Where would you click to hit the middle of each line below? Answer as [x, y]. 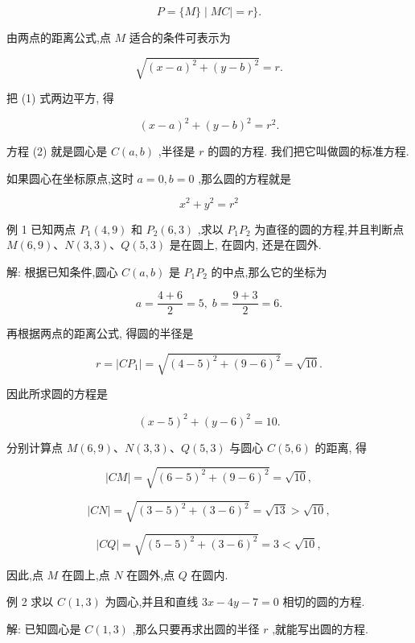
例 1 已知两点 [41, 228]
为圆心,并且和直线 [152, 602]
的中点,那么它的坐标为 [269, 271]
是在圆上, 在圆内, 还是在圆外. [245, 245]
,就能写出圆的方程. [320, 628]
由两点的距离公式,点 [59, 37]
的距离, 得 [341, 447]
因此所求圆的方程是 [57, 394]
